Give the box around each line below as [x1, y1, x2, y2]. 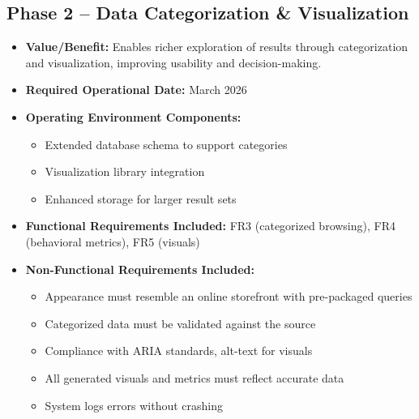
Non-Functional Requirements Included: [25, 260, 254, 277]
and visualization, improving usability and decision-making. [25, 53, 322, 71]
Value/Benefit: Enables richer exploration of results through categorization [25, 38, 408, 55]
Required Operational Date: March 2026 [25, 81, 247, 98]
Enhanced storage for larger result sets [45, 190, 237, 207]
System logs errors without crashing [45, 396, 224, 413]
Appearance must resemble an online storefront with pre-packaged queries [45, 288, 413, 305]
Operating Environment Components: [25, 108, 242, 125]
